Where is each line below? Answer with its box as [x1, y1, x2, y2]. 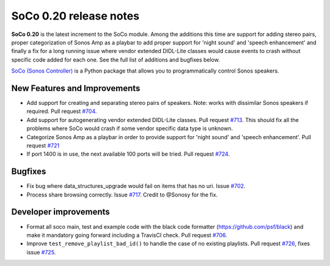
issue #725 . [26, 248, 56, 256]
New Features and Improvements [11, 83, 141, 93]
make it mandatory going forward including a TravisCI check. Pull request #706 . [26, 231, 227, 239]
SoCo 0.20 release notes [11, 9, 140, 23]
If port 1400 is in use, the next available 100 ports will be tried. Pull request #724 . [26, 150, 230, 158]
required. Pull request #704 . [26, 107, 97, 115]
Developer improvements [11, 207, 110, 217]
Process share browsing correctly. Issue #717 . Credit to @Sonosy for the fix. [26, 191, 218, 198]
